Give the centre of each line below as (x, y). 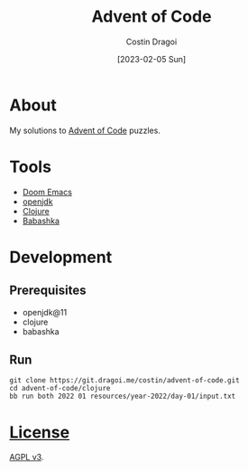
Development (61, 257)
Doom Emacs (47, 192)
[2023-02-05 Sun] (152, 59)
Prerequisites (48, 291)
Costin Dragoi (152, 42)
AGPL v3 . (27, 457)
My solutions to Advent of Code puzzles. (85, 130)
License (40, 432)
